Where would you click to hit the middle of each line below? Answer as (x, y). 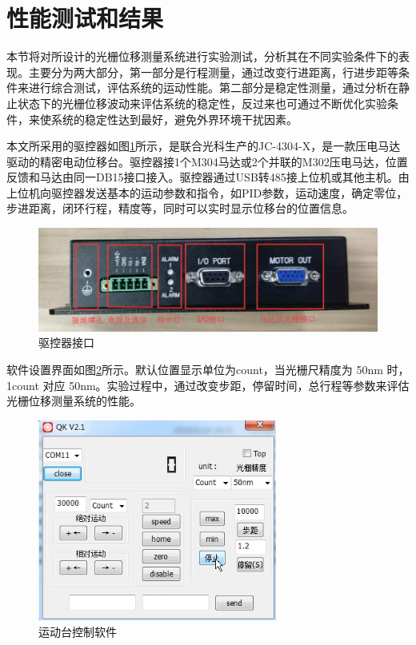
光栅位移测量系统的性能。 (74, 401)
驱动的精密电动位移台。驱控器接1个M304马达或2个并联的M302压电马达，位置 (207, 161)
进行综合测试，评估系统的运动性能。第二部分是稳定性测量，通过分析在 (213, 88)
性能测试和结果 (85, 18)
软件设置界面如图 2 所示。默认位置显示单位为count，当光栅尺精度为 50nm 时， (208, 369)
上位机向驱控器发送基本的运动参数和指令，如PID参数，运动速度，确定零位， (207, 192)
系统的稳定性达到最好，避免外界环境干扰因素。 (174, 119)
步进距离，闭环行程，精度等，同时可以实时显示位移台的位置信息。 (180, 208)
